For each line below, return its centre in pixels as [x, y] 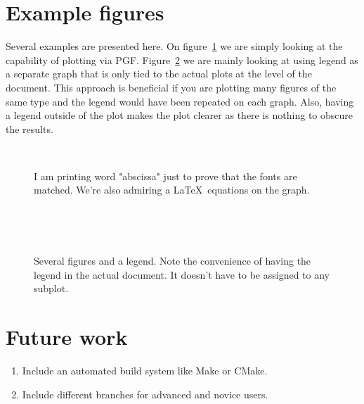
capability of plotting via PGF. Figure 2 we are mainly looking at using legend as [182, 59]
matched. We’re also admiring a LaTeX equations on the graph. [172, 190]
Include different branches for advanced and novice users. [145, 394]
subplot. [51, 288]
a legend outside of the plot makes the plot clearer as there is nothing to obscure [180, 115]
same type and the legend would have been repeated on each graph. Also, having [180, 101]
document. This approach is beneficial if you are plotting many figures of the [171, 87]
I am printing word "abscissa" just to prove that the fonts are [165, 176]
